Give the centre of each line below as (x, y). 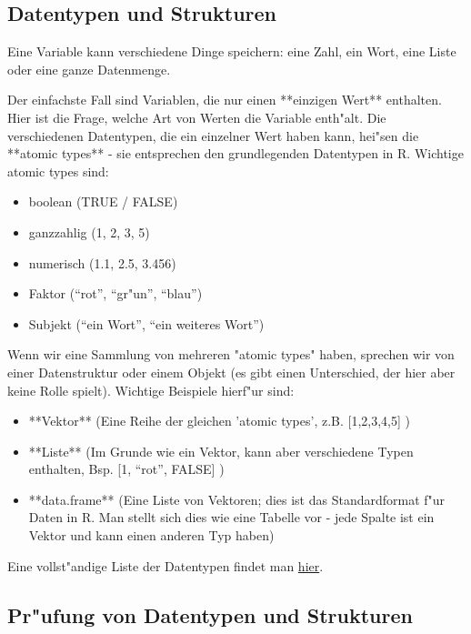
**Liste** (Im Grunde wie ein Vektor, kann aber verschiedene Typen (221, 451)
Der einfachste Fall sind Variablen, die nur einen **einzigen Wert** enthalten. (225, 100)
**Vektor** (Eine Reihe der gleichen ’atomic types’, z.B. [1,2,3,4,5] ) (219, 421)
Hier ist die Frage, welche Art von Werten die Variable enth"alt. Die (197, 117)
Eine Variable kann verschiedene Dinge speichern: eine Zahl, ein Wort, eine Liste (232, 51)
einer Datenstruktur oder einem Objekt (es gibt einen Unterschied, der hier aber (231, 372)
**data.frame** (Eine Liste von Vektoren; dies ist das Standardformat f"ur (237, 499)
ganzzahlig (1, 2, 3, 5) (89, 231)
